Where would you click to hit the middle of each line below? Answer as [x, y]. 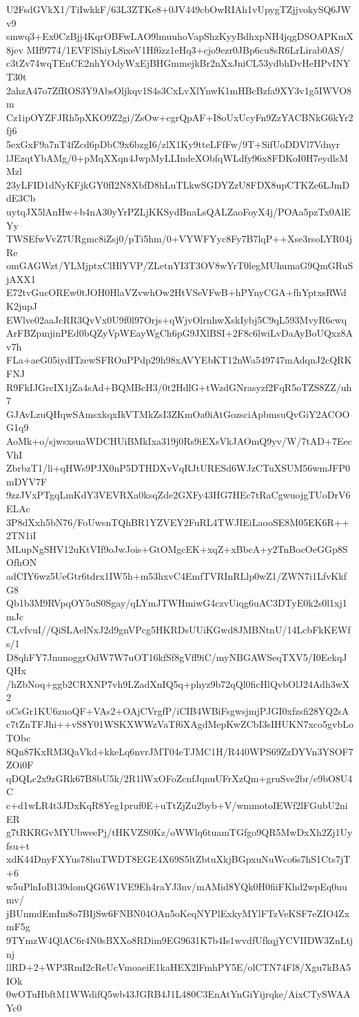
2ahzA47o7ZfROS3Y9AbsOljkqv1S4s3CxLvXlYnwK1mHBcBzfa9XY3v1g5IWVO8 [179, 90]
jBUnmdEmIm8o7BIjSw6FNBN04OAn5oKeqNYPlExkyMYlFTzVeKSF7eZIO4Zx [178, 913]
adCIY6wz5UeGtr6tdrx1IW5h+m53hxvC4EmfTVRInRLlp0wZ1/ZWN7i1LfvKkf [176, 575]
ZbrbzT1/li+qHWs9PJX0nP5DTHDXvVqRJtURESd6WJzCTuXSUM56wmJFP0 [178, 468]
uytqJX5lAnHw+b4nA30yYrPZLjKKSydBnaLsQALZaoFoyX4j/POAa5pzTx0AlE [178, 211]
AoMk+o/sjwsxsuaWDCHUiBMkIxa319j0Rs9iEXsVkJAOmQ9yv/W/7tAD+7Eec [179, 441]
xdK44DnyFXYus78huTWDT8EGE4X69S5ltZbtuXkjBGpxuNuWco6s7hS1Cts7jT [178, 859]
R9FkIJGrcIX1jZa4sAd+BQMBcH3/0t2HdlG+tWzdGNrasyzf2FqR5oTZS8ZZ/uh [179, 387]
